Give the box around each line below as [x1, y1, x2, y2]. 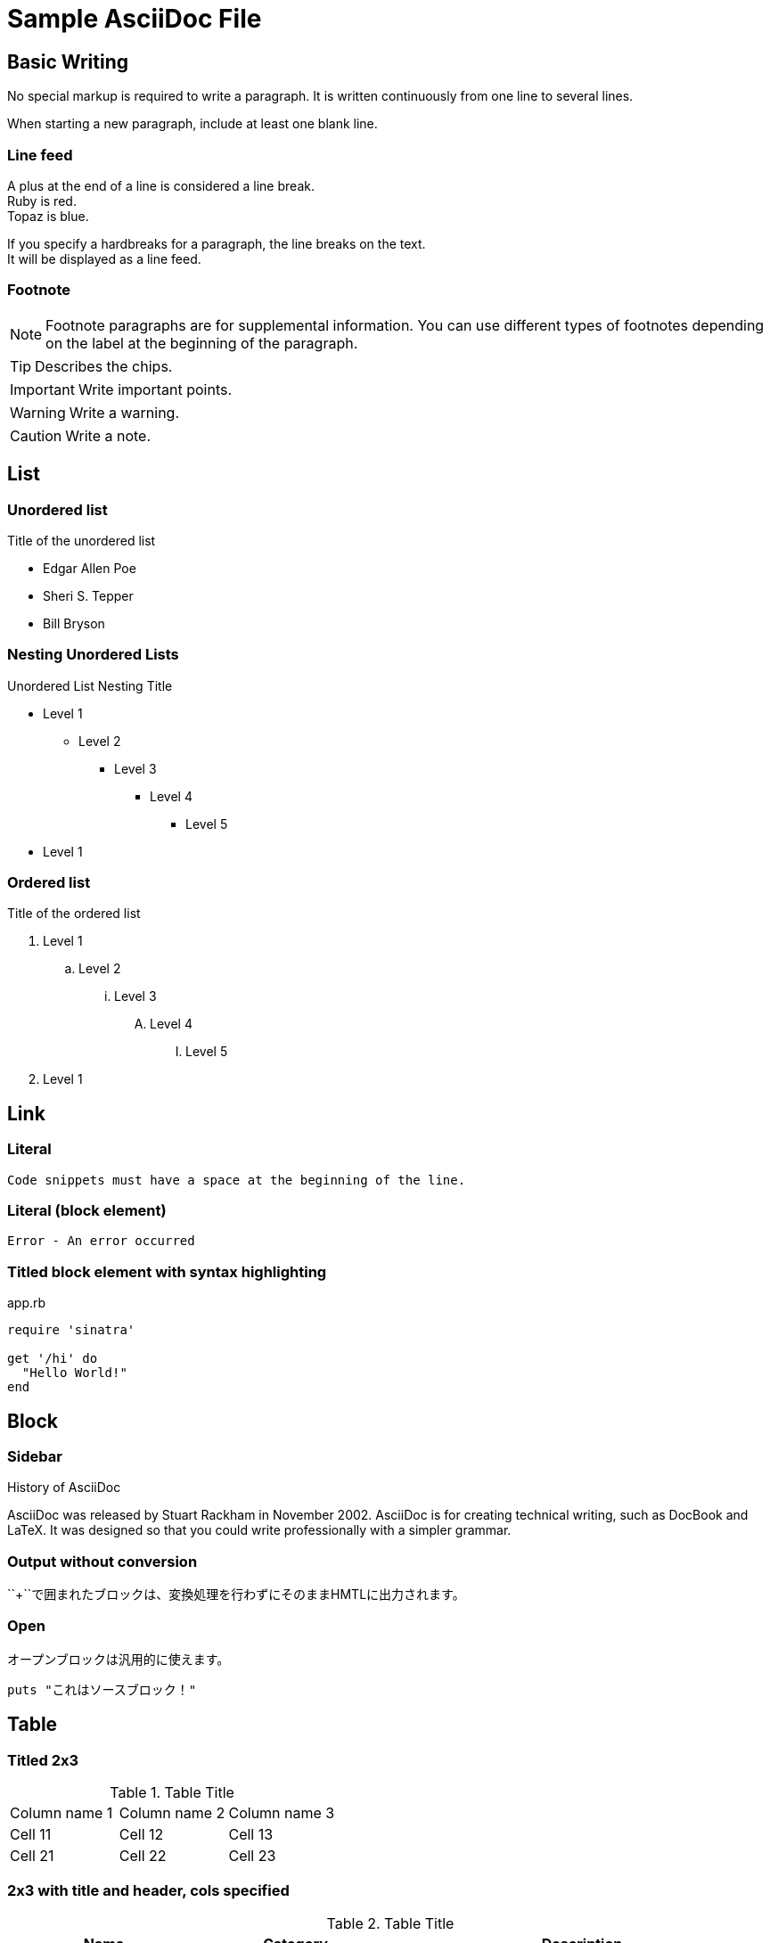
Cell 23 [228, 1847, 276, 1865]
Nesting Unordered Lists [7, 645, 179, 664]
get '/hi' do [7, 1351, 98, 1366]
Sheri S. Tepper [43, 587, 134, 603]
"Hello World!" [21, 1365, 127, 1381]
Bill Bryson [43, 615, 105, 631]
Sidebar [7, 1447, 62, 1465]
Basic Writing [7, 50, 128, 73]
